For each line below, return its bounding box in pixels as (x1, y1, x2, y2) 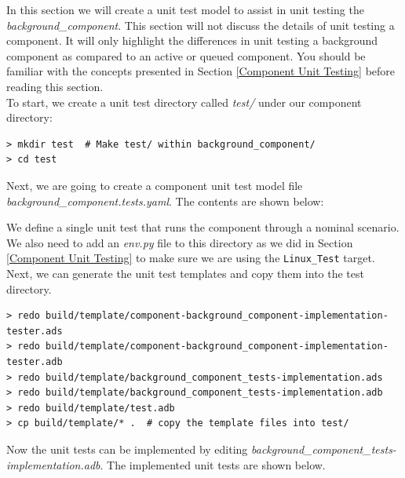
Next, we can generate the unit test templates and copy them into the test (6, 265, 364, 281)
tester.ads (6, 325, 63, 337)
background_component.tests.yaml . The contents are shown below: (6, 192, 324, 209)
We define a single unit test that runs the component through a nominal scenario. (6, 219, 400, 235)
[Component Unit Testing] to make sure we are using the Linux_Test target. (6, 250, 375, 266)
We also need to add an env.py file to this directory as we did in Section (6, 234, 353, 250)
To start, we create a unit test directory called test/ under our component (6, 93, 362, 110)
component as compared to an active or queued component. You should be (6, 47, 366, 64)
